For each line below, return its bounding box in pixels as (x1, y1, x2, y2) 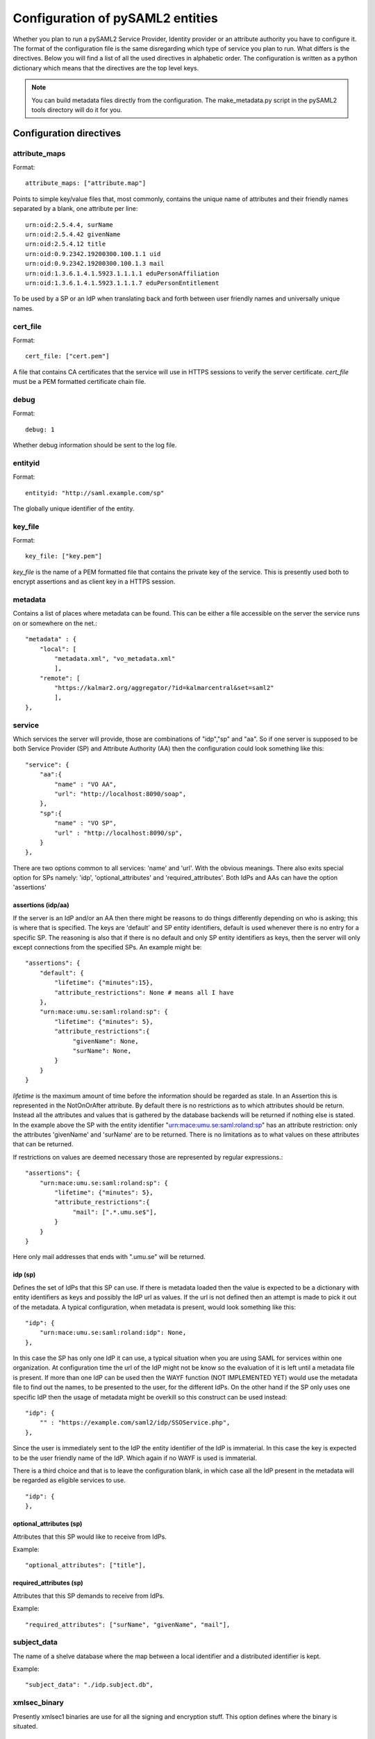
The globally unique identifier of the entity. (12, 504, 135, 513)
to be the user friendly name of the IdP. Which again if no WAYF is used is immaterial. (12, 1454, 257, 1462)
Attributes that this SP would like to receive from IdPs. (12, 1532, 167, 1541)
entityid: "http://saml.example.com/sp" (25, 489, 165, 497)
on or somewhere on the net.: (12, 619, 97, 627)
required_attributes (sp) (12, 1579, 83, 1587)
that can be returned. (12, 1140, 74, 1148)
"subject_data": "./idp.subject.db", (25, 1681, 154, 1689)
